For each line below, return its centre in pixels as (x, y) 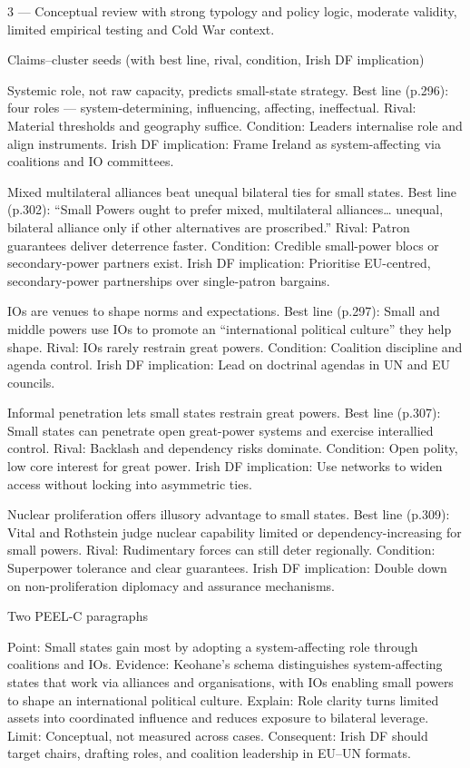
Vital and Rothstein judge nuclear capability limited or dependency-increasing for (235, 532)
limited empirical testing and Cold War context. (141, 29)
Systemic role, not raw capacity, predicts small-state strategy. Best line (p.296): (228, 89)
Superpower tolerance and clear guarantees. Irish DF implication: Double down (227, 568)
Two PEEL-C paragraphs (78, 616)
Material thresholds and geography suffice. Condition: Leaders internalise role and (235, 125)
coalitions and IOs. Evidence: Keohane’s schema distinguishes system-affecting (225, 664)
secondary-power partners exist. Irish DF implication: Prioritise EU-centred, (219, 263)
